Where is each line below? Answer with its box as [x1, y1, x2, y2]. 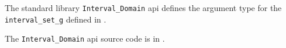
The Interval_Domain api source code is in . [5, 32, 165, 45]
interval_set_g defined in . [5, 13, 106, 25]
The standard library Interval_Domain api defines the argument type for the [5, 2, 282, 13]
